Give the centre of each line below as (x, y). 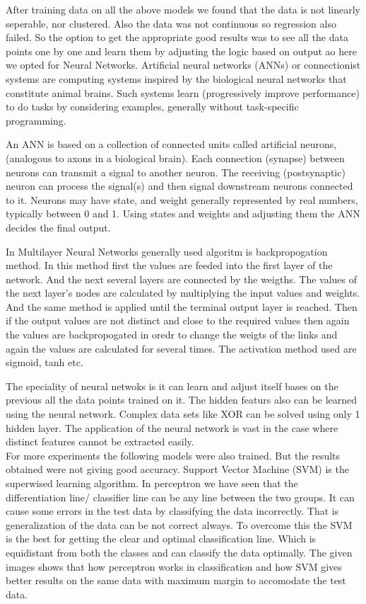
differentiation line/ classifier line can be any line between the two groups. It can (180, 497)
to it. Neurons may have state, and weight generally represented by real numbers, (182, 199)
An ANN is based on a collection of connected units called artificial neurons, (171, 144)
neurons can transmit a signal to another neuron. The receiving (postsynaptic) (176, 172)
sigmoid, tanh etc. (45, 362)
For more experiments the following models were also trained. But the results (173, 455)
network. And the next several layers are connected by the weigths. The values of (182, 279)
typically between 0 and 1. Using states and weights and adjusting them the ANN (183, 213)
